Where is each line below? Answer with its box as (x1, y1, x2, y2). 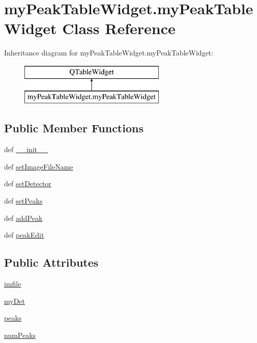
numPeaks (4, 329, 36, 340)
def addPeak (4, 212, 43, 223)
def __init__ (4, 144, 48, 155)
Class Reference (62, 18, 176, 39)
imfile (4, 278, 21, 289)
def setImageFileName (4, 161, 73, 171)
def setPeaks (4, 195, 43, 206)
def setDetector (4, 178, 51, 189)
